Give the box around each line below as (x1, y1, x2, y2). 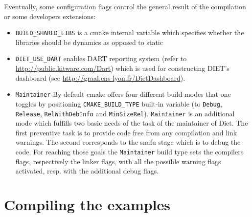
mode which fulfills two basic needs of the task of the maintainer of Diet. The (15, 118, 248, 128)
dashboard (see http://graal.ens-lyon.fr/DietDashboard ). (15, 72, 185, 83)
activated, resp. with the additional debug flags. (15, 166, 159, 176)
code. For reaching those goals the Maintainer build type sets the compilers (15, 147, 244, 157)
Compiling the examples (4, 195, 171, 215)
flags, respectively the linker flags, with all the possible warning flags (15, 156, 221, 166)
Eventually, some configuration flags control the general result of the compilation (4, 1, 246, 11)
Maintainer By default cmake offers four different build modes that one (15, 89, 231, 99)
